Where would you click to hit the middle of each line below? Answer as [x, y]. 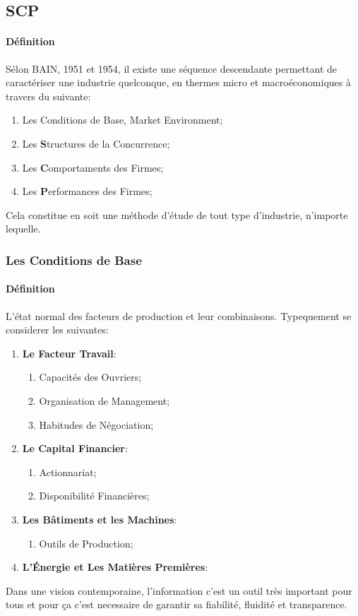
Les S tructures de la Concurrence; [96, 143]
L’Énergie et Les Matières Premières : [115, 567]
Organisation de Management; [105, 400]
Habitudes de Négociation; [96, 424]
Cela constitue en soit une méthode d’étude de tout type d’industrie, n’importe [177, 214]
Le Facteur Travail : [69, 353]
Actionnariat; [68, 472]
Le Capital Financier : [75, 448]
